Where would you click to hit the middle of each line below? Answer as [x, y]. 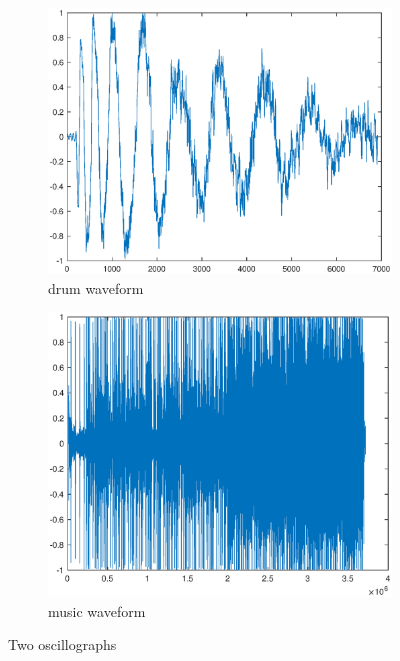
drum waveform [96, 287]
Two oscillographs [62, 644]
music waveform [97, 610]
